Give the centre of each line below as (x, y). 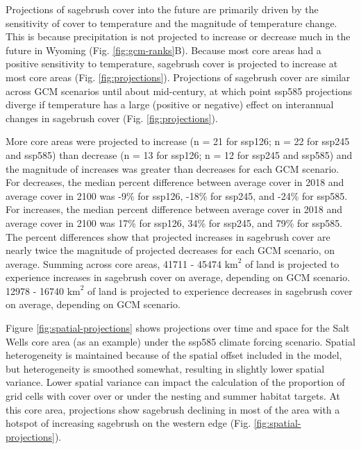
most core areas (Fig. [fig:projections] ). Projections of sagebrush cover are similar (178, 77)
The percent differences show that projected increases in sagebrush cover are (168, 236)
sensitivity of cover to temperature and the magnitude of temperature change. (171, 23)
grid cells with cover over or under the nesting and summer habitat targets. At (173, 396)
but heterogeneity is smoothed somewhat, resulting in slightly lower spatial (165, 368)
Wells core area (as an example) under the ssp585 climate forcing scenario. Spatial (180, 341)
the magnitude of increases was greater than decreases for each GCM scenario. (173, 168)
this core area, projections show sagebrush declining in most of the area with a (173, 409)
